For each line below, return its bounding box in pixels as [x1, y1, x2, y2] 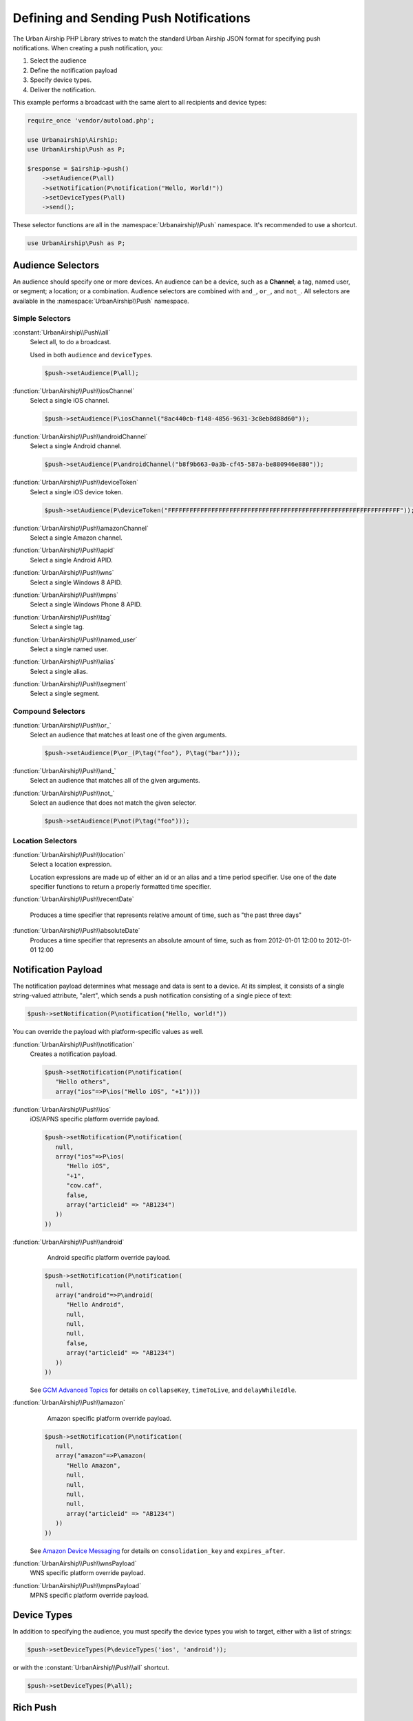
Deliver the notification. [30, 85, 96, 94]
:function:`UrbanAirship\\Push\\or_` [12, 721, 112, 729]
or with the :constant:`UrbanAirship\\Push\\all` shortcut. [12, 1663, 170, 1672]
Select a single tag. [30, 623, 85, 631]
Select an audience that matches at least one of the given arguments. [30, 730, 227, 739]
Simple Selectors [12, 314, 72, 324]
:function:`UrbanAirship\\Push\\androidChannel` [12, 432, 148, 441]
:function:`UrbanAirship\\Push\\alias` [12, 657, 116, 666]
